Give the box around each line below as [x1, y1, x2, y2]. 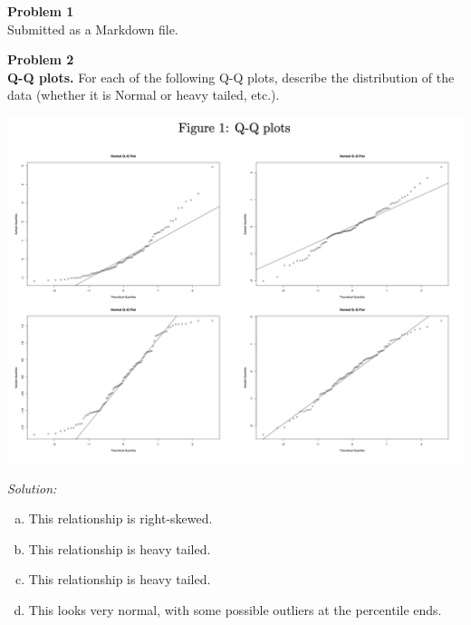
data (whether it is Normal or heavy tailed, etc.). [7, 85, 280, 104]
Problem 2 [7, 50, 74, 69]
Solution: [7, 478, 57, 497]
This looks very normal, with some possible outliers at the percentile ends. [28, 600, 442, 619]
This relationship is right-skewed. [28, 509, 213, 528]
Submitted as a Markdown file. [7, 19, 178, 38]
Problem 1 [7, 2, 74, 20]
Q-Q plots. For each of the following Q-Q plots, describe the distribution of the [7, 67, 455, 86]
